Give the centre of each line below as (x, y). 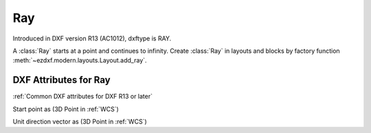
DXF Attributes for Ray (61, 80)
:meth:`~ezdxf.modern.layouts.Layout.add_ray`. (80, 60)
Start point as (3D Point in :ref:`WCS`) (66, 109)
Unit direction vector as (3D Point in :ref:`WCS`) (80, 122)
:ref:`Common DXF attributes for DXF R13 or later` (82, 97)
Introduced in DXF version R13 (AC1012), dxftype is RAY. (92, 38)
